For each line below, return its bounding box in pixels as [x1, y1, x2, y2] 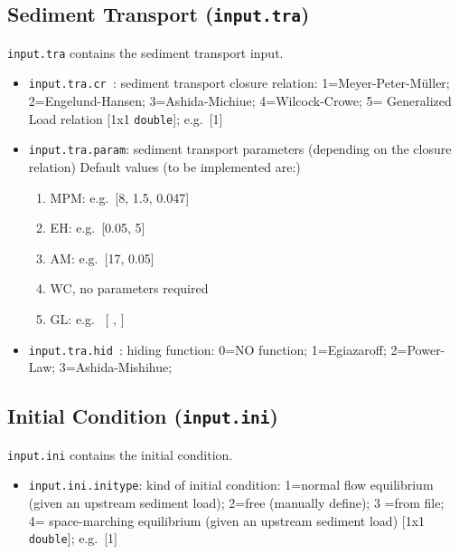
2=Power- [390, 339, 445, 358]
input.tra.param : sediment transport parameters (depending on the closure [28, 139, 452, 158]
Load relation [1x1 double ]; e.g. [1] [28, 109, 223, 128]
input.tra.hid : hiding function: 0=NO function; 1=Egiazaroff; [28, 339, 387, 358]
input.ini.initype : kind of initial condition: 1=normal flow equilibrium [28, 475, 434, 494]
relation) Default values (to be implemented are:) [28, 158, 301, 176]
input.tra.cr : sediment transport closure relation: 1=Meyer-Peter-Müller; [28, 73, 450, 92]
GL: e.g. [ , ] [50, 309, 125, 328]
